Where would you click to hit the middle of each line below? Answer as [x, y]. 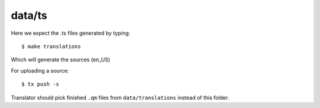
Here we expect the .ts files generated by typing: [71, 33]
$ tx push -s [40, 84]
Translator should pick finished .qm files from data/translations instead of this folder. [120, 97]
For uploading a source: [40, 70]
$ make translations [51, 46]
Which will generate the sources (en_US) [61, 60]
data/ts [29, 15]
